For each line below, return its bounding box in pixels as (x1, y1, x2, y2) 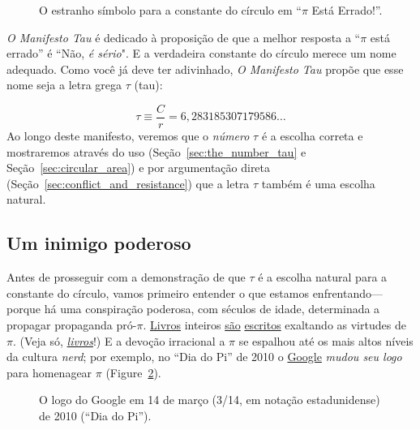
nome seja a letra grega (6, 76, 122, 93)
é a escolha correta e (261, 127, 363, 144)
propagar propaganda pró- (6, 316, 137, 333)
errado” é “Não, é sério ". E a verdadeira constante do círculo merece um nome (6, 45, 396, 62)
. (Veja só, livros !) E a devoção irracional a (12, 332, 225, 349)
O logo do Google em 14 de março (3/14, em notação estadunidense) (39, 391, 380, 408)
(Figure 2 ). (105, 363, 161, 381)
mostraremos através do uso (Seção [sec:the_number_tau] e (6, 143, 306, 160)
